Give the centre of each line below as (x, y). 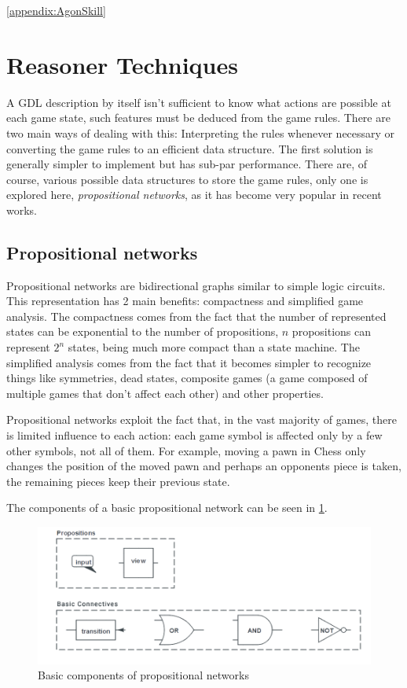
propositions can (332, 331)
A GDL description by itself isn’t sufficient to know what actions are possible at (199, 102)
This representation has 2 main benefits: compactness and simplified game (185, 301)
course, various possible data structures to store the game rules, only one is (187, 179)
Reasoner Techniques (122, 64)
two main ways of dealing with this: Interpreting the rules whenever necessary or (201, 132)
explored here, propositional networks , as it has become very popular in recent (194, 195)
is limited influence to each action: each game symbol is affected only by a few (194, 435)
